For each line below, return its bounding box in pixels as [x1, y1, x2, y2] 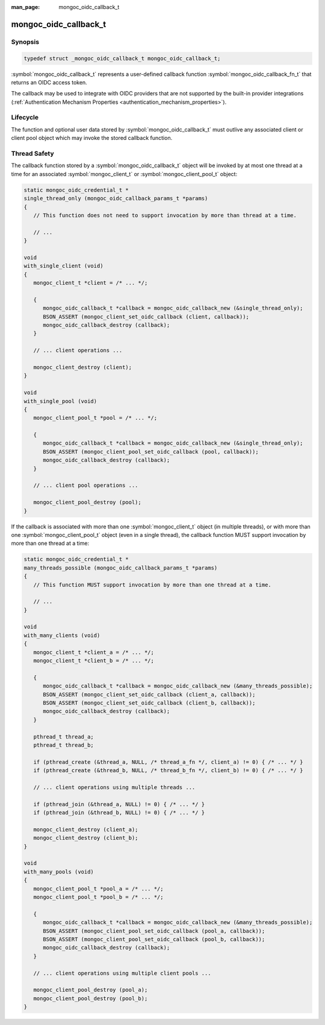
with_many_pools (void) [23, 868, 94, 875]
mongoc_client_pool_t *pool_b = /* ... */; [33, 893, 164, 900]
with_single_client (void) [23, 262, 104, 270]
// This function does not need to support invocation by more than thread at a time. [33, 212, 297, 218]
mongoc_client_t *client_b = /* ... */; [33, 658, 155, 664]
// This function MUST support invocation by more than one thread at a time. [33, 581, 272, 588]
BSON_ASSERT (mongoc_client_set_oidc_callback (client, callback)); [43, 313, 250, 320]
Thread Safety [11, 150, 54, 158]
